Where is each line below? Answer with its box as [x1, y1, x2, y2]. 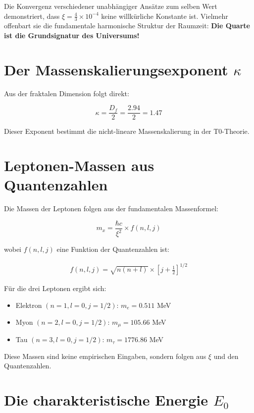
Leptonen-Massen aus [4, 155, 154, 176]
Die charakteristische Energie [4, 390, 208, 410]
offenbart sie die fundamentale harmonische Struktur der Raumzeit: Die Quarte [4, 20, 250, 31]
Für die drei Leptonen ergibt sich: [4, 283, 106, 294]
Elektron [15, 300, 42, 310]
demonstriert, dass [4, 10, 60, 21]
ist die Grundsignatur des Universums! [4, 30, 140, 41]
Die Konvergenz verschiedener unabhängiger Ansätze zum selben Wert [4, 1, 217, 11]
